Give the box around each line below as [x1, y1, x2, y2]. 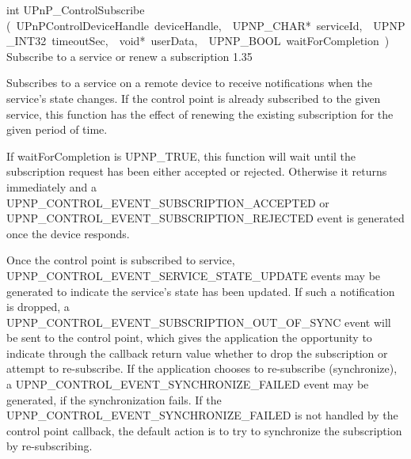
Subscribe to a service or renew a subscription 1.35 [6, 47, 253, 64]
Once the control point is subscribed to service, [6, 252, 235, 268]
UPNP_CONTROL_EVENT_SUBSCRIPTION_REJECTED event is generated [6, 210, 405, 226]
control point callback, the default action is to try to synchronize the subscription [6, 422, 402, 438]
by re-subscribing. [6, 438, 93, 454]
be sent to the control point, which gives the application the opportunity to [6, 329, 372, 346]
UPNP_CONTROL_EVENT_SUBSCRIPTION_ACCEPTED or [6, 194, 329, 211]
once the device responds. [6, 225, 130, 241]
